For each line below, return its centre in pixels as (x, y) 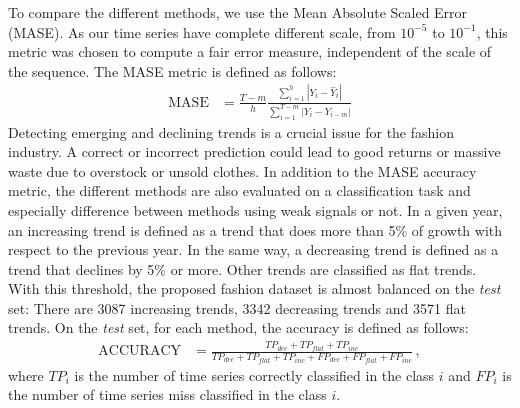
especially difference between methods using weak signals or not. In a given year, (255, 209)
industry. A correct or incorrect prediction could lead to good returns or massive (254, 151)
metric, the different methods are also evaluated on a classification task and (239, 190)
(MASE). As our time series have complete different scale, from (202, 31)
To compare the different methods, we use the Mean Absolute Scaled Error (238, 12)
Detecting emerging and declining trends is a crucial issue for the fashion (231, 131)
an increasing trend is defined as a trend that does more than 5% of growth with (255, 229)
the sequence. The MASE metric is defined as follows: (172, 70)
